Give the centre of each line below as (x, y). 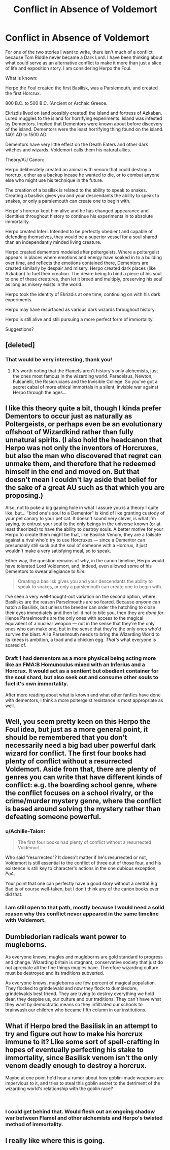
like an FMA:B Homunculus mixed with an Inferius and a (75, 665)
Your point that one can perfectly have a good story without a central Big (81, 884)
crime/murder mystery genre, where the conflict (83, 801)
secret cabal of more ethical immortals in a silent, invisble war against (86, 387)
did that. (14, 895)
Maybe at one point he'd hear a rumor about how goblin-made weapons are (84, 1077)
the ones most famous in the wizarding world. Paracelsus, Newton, (82, 376)
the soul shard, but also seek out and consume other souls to (82, 678)
